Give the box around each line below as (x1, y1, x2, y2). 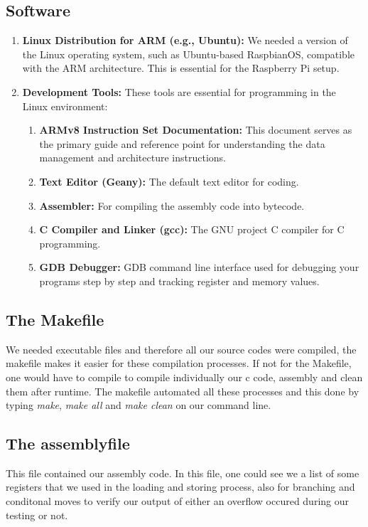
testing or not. (6, 507, 68, 522)
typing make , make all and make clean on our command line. (6, 398, 271, 412)
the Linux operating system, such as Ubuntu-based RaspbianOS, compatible (22, 46, 355, 61)
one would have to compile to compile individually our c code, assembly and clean (6, 369, 363, 384)
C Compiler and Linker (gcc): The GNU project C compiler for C (39, 222, 345, 237)
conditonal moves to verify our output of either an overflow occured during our (6, 494, 349, 509)
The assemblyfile (6, 432, 130, 454)
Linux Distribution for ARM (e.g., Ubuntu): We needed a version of (22, 33, 348, 48)
